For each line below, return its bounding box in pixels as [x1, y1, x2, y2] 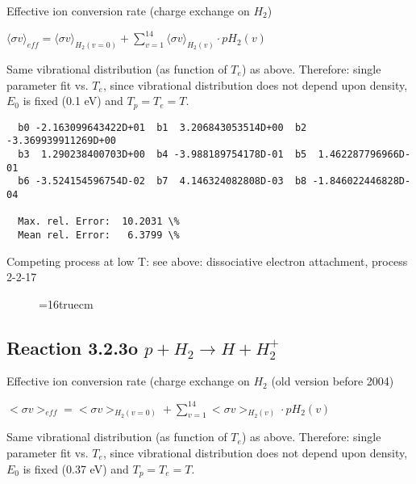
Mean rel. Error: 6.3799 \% [18, 229, 180, 241]
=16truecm [39, 295, 94, 312]
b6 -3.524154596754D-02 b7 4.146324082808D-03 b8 [18, 175, 307, 187]
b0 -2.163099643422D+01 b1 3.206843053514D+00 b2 [18, 121, 307, 133]
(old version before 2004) [271, 372, 394, 389]
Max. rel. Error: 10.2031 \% [18, 216, 180, 228]
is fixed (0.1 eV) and [23, 92, 123, 109]
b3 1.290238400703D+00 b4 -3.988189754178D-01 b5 [18, 148, 307, 160]
